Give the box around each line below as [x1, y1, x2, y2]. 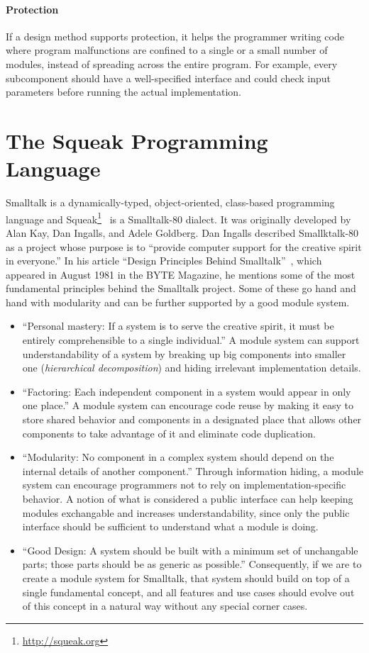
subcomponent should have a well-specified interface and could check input [6, 70, 331, 85]
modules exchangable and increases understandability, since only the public [22, 505, 350, 520]
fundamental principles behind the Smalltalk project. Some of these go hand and [6, 281, 356, 296]
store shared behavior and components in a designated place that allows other [22, 412, 362, 427]
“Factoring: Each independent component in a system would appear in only [22, 384, 351, 398]
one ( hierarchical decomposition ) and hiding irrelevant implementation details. [22, 360, 361, 375]
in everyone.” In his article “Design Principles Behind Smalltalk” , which [6, 253, 322, 268]
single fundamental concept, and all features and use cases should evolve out [22, 584, 355, 599]
